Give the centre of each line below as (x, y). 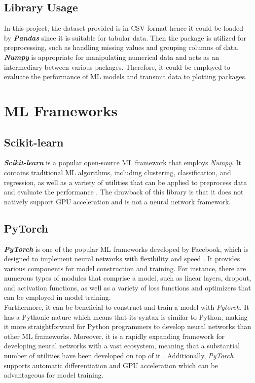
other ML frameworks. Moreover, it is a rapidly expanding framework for (114, 336)
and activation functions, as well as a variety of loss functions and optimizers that (127, 287)
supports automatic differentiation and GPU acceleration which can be (111, 365)
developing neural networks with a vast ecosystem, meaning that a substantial (122, 346)
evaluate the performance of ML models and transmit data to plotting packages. (126, 76)
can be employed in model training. (57, 297)
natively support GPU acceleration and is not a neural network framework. (117, 201)
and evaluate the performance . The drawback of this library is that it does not (124, 192)
